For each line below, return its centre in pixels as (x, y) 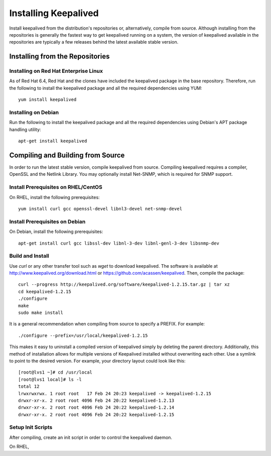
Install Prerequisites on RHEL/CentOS (56, 187)
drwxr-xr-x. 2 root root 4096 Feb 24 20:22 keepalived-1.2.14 (96, 408)
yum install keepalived (47, 100)
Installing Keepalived (54, 13)
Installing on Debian (34, 112)
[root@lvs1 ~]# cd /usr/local (55, 372)
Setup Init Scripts (31, 427)
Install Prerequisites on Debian (47, 221)
